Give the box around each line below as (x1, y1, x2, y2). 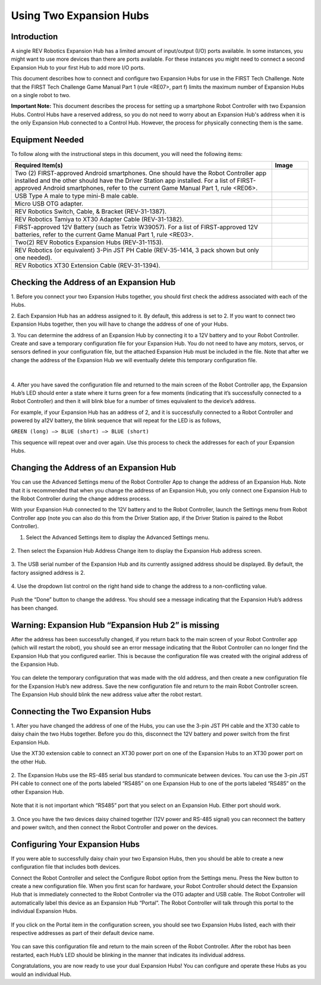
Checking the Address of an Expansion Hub (11, 277, 176, 287)
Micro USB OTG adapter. (14, 200, 83, 208)
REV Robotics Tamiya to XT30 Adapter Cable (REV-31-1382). (14, 215, 184, 223)
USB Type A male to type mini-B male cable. (14, 192, 139, 200)
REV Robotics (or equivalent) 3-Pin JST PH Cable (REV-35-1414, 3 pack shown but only (14, 246, 259, 254)
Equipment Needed (11, 135, 84, 145)
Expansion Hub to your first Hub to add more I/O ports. (11, 64, 145, 71)
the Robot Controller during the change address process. (11, 495, 151, 502)
